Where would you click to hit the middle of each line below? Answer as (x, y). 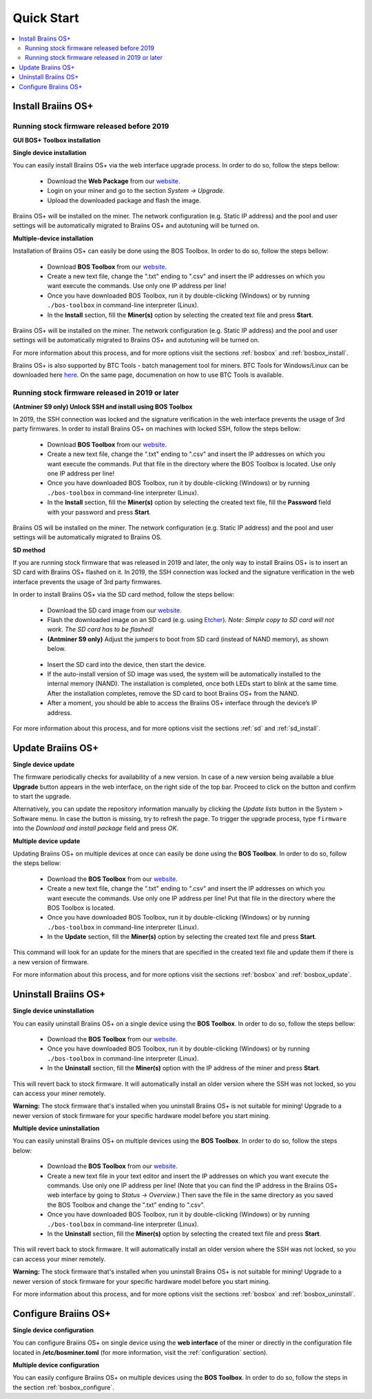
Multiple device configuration (56, 1365)
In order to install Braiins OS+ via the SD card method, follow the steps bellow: (124, 594)
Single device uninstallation (53, 1011)
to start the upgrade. (42, 796)
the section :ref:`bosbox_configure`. (63, 1387)
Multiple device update (46, 841)
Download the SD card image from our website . (115, 610)
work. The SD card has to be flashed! (101, 630)
